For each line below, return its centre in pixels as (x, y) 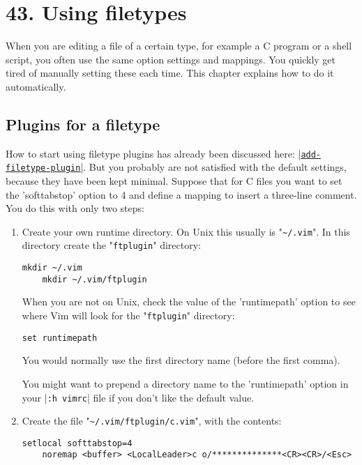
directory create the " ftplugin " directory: (111, 245)
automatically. (36, 86)
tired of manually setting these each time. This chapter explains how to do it (170, 73)
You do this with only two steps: (75, 208)
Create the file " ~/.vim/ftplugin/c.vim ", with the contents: (152, 421)
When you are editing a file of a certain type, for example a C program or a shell (179, 46)
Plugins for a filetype (83, 124)
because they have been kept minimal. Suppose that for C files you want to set (174, 181)
